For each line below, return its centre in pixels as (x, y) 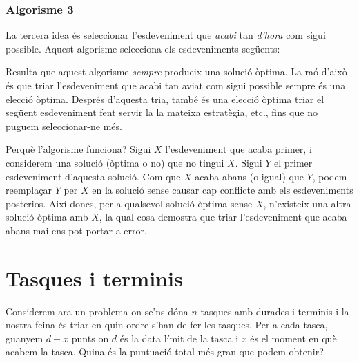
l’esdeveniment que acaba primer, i (239, 149)
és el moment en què (293, 338)
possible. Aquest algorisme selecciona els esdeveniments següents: (143, 48)
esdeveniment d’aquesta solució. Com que (93, 176)
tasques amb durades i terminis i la (275, 311)
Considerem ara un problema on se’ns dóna (97, 311)
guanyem (25, 338)
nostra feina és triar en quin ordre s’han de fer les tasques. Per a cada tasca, (167, 325)
